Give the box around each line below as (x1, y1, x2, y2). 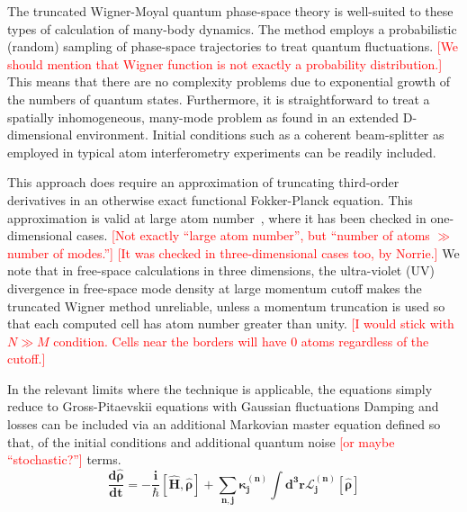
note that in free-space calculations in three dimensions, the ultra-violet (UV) (7, 261, 435, 280)
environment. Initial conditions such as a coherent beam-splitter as (76, 125, 445, 144)
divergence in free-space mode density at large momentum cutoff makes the (7, 278, 422, 297)
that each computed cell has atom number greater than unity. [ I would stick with (7, 314, 454, 333)
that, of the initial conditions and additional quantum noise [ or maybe (7, 432, 395, 451)
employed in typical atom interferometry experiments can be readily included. (7, 142, 436, 161)
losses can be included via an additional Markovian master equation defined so (7, 415, 441, 434)
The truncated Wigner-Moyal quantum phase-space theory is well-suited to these (7, 2, 454, 20)
